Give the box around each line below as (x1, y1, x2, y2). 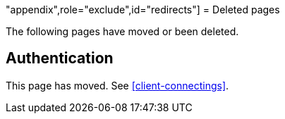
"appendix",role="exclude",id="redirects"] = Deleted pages (6, 4, 280, 15)
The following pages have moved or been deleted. (6, 25, 239, 37)
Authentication (6, 49, 114, 68)
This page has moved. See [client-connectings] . (6, 79, 229, 92)
